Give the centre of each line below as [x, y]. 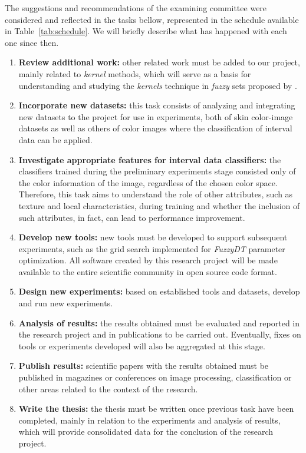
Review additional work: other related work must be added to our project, [159, 62]
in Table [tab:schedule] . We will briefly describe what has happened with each [146, 31]
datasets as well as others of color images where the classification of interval [155, 128]
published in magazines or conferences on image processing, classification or [155, 377]
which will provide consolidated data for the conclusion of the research [146, 431]
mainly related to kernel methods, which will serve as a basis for [135, 73]
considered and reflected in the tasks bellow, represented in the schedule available [152, 19]
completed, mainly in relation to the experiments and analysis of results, [149, 420]
